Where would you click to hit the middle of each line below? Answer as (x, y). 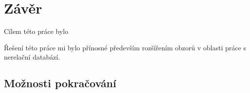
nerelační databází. (32, 57)
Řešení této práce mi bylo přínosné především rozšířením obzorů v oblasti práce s (125, 47)
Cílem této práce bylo (36, 31)
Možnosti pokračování (60, 83)
